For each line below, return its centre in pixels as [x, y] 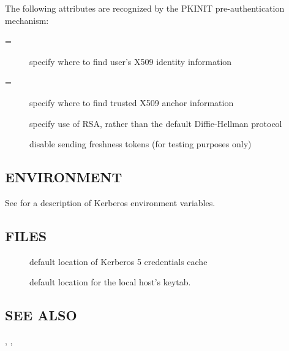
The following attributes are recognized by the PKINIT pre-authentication [145, 8]
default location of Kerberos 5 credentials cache [118, 261]
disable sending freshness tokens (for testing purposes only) [141, 144]
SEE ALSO [41, 315]
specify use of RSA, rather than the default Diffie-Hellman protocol [156, 123]
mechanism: [27, 20]
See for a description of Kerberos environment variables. [110, 202]
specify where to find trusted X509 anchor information [132, 102]
